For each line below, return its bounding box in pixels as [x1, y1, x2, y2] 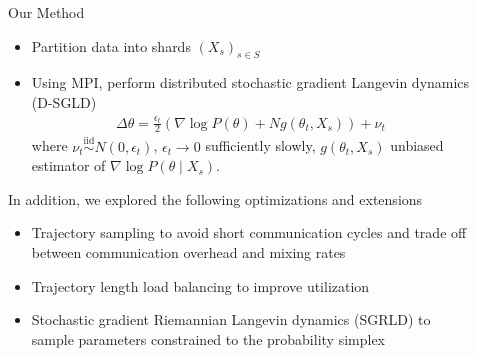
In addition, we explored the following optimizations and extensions [8, 188, 423, 209]
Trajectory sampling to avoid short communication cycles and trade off [31, 222, 467, 243]
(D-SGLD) [31, 91, 97, 112]
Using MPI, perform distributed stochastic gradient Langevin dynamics [31, 72, 470, 93]
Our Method [8, 2, 85, 22]
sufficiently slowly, [205, 135, 316, 156]
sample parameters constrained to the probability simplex [31, 328, 385, 349]
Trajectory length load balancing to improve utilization [31, 275, 370, 296]
